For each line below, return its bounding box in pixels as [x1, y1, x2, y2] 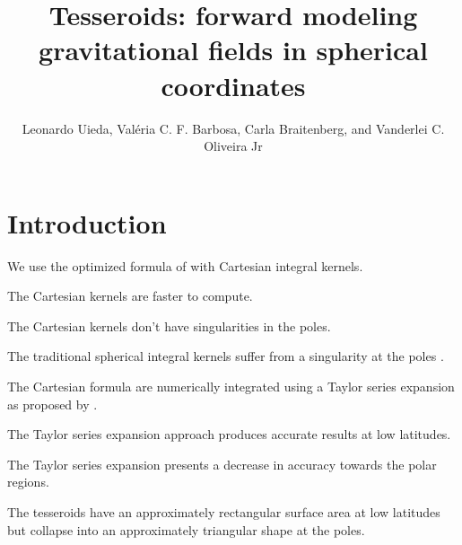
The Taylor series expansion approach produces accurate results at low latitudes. [7, 425, 451, 444]
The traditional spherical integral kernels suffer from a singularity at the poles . [7, 347, 444, 365]
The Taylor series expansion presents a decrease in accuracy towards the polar [7, 454, 437, 473]
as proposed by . [7, 394, 98, 413]
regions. [7, 472, 49, 491]
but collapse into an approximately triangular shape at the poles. [7, 520, 365, 539]
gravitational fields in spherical [39, 31, 428, 68]
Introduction [7, 204, 167, 241]
